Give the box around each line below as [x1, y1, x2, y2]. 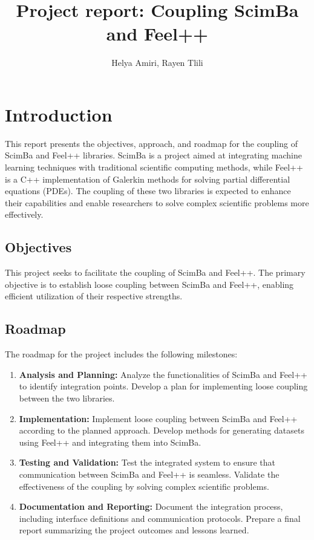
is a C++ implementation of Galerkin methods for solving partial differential [5, 172, 290, 185]
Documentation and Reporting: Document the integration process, [19, 500, 283, 513]
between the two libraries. [19, 391, 115, 404]
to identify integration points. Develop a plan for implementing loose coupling [19, 380, 308, 392]
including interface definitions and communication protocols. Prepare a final [19, 512, 301, 524]
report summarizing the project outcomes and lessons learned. [19, 524, 249, 536]
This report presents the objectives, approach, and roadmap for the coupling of [5, 137, 298, 149]
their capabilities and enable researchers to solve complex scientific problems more [5, 196, 309, 209]
